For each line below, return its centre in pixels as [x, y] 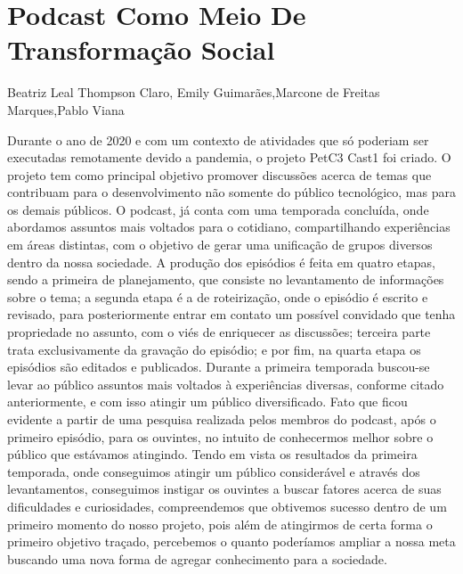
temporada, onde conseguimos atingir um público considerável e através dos [214, 471]
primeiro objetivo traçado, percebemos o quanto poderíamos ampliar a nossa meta [231, 541]
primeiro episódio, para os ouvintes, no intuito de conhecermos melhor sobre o [220, 436]
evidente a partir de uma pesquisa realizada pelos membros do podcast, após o [222, 419]
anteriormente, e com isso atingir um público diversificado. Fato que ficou [207, 402]
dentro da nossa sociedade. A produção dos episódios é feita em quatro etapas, [221, 262]
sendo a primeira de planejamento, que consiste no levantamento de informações [226, 279]
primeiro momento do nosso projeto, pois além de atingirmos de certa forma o [220, 524]
